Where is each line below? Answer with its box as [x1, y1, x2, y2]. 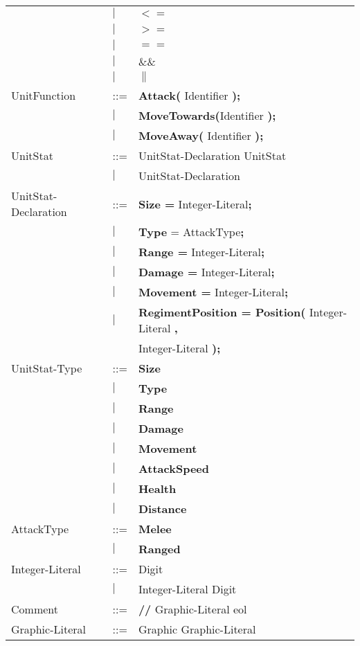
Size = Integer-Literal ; [138, 195, 252, 212]
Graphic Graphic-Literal [138, 621, 256, 637]
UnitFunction [11, 87, 76, 103]
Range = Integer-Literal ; [138, 244, 265, 260]
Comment [11, 601, 58, 617]
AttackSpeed [138, 460, 209, 476]
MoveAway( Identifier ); [138, 127, 264, 143]
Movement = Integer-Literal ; [138, 284, 288, 300]
